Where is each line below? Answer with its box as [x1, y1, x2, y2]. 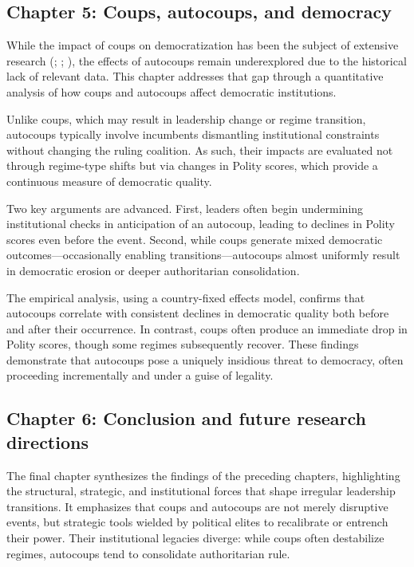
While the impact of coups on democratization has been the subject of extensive [6, 37, 399, 53]
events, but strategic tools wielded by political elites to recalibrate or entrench [6, 514, 388, 530]
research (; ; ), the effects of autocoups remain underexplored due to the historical [6, 52, 407, 69]
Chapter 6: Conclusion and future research [6, 406, 366, 431]
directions [6, 429, 89, 454]
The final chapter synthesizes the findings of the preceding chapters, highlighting [6, 467, 400, 483]
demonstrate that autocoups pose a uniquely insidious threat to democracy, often [6, 351, 404, 368]
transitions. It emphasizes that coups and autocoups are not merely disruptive [6, 498, 388, 514]
